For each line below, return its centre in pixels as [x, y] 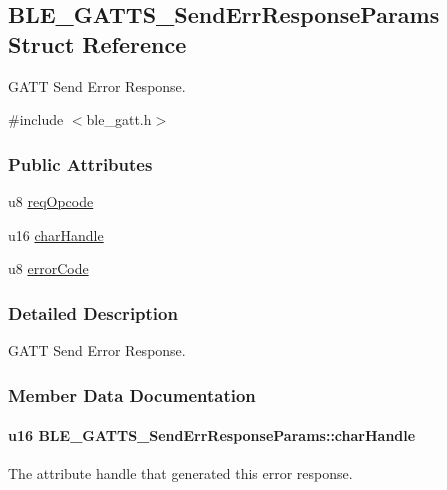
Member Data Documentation [132, 394]
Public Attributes [80, 163]
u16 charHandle [56, 234]
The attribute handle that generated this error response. [180, 473]
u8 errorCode [48, 268]
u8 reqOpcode [51, 201]
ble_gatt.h [119, 119]
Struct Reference [97, 43]
